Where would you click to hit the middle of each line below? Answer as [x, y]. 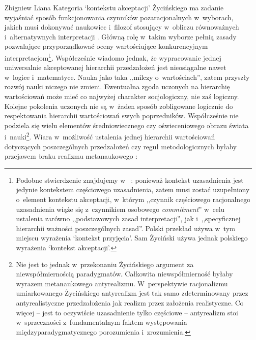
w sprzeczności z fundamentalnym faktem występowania [101, 322]
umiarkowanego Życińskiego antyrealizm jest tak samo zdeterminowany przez [132, 293]
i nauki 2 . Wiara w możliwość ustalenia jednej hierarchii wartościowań [110, 136]
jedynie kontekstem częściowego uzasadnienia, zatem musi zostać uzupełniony [133, 189]
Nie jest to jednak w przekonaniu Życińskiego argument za [105, 264]
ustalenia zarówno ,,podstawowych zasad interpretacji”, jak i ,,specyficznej [128, 219]
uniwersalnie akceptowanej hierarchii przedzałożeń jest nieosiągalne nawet [115, 67]
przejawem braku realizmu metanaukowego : [71, 156]
